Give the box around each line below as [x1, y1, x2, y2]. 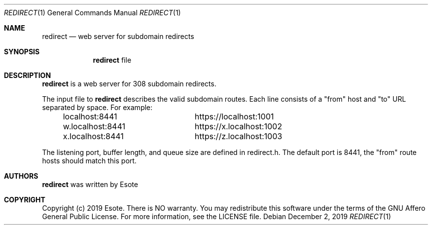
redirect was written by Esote [42, 180, 138, 189]
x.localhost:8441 [63, 131, 124, 141]
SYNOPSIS [4, 47, 40, 56]
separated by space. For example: [42, 103, 153, 112]
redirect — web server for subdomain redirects [42, 32, 194, 40]
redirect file [93, 56, 132, 64]
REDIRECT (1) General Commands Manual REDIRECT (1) [4, 8, 181, 17]
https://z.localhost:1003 [194, 131, 283, 141]
